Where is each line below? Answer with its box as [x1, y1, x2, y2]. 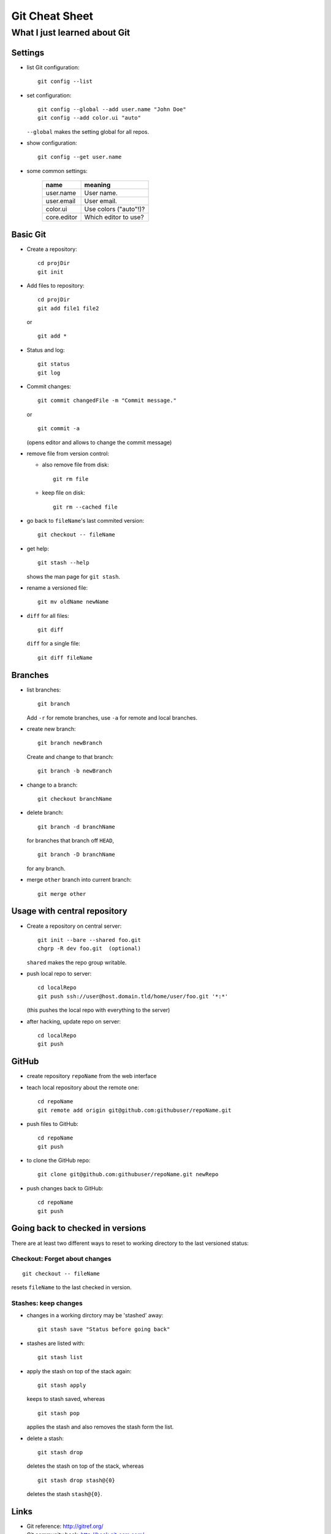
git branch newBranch [37, 739, 102, 747]
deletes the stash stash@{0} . [26, 1490, 102, 1498]
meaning [84, 181, 111, 190]
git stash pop [37, 1409, 80, 1417]
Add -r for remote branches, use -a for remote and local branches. [26, 714, 198, 721]
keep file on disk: [42, 489, 85, 496]
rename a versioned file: [26, 584, 88, 592]
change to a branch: [26, 781, 78, 788]
